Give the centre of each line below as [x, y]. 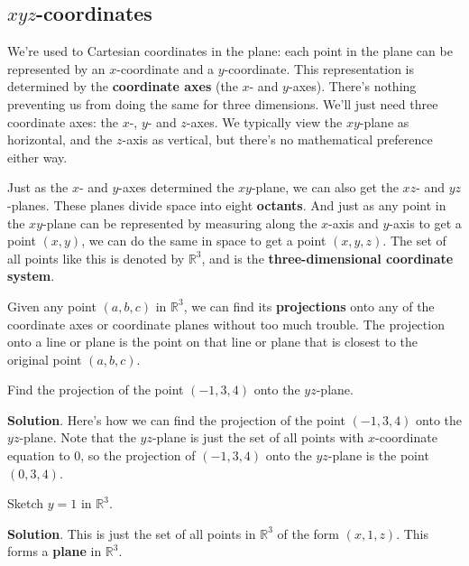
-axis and [354, 223]
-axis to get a [425, 223]
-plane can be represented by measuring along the [180, 223]
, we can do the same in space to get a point [204, 241]
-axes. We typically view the [264, 121]
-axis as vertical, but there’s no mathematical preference [277, 139]
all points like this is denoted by [96, 258]
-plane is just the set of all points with [258, 437]
